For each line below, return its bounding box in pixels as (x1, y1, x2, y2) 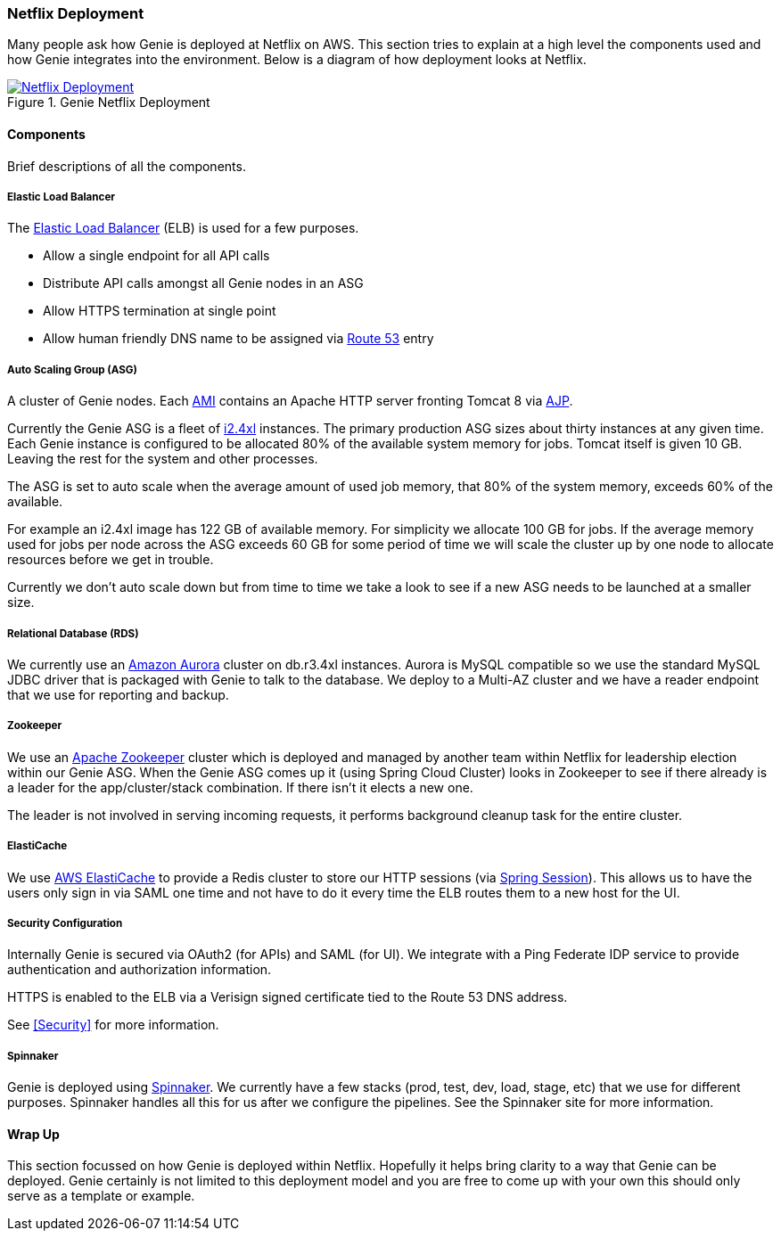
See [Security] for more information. (7, 1017, 219, 1033)
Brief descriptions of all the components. (7, 158, 246, 174)
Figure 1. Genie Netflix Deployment (7, 94, 210, 111)
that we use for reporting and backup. (7, 686, 229, 702)
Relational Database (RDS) (7, 627, 139, 640)
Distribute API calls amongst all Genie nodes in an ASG (43, 275, 364, 291)
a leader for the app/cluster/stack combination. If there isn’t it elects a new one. (7, 779, 473, 795)
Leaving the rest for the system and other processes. (7, 451, 318, 467)
